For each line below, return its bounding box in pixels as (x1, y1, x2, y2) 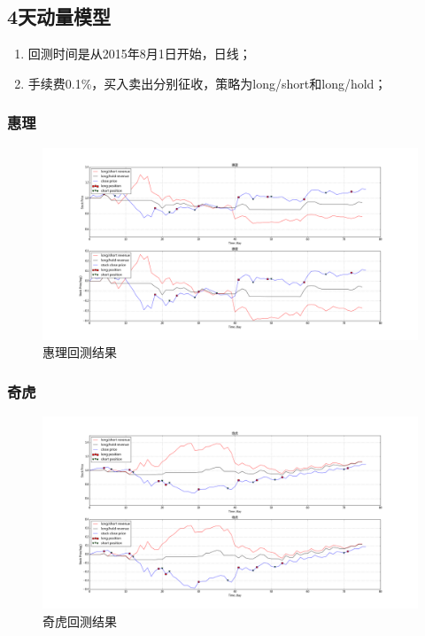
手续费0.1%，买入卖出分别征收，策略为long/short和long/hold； (27, 74, 387, 92)
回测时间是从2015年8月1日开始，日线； (27, 44, 251, 63)
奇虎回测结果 (42, 611, 117, 630)
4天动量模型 (7, 3, 112, 30)
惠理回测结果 (42, 343, 117, 361)
